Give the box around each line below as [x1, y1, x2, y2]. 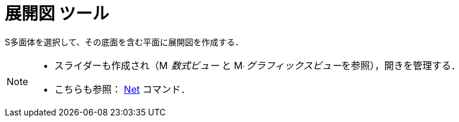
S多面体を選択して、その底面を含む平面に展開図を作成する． [5, 36, 244, 47]
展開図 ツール [5, 4, 109, 24]
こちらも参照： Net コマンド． [54, 83, 190, 95]
